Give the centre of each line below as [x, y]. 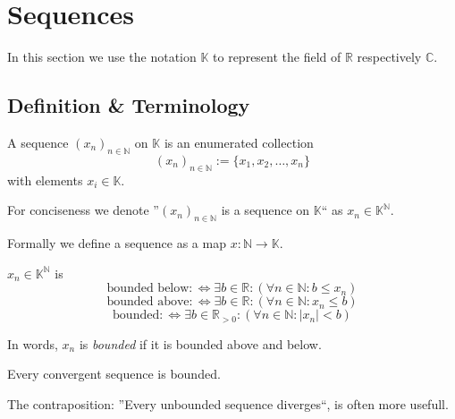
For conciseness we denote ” [83, 210]
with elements [45, 180]
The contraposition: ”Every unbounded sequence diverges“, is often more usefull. [228, 403]
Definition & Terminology [129, 105]
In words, [33, 343]
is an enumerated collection [239, 142]
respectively [389, 57]
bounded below [148, 289]
